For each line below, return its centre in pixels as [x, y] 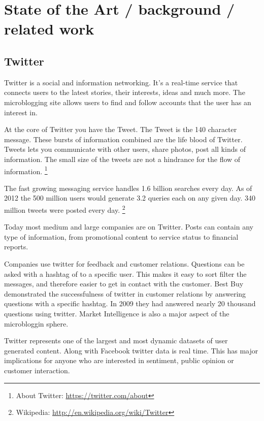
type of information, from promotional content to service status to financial [121, 236]
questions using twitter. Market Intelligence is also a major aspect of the [117, 313]
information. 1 [26, 170]
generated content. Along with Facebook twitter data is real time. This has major [131, 350]
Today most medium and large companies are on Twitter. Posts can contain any [129, 227]
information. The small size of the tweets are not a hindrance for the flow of [122, 159]
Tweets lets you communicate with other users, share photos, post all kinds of [125, 149]
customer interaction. [37, 370]
